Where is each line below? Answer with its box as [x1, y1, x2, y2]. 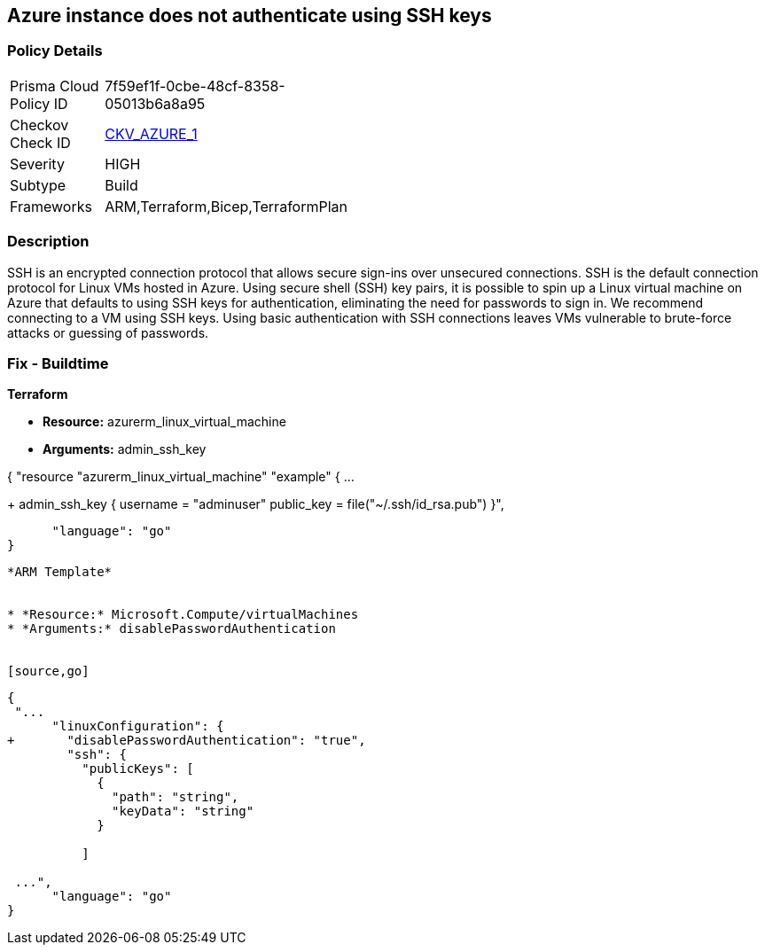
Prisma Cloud [10, 76, 99, 95]
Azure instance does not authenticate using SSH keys [7, 4, 492, 27]
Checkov [10, 115, 69, 134]
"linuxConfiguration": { [51, 719, 224, 734]
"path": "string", [112, 790, 239, 805]
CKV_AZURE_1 [105, 124, 198, 143]
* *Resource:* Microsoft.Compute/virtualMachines [7, 607, 359, 622]
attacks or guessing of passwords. [7, 324, 209, 340]
